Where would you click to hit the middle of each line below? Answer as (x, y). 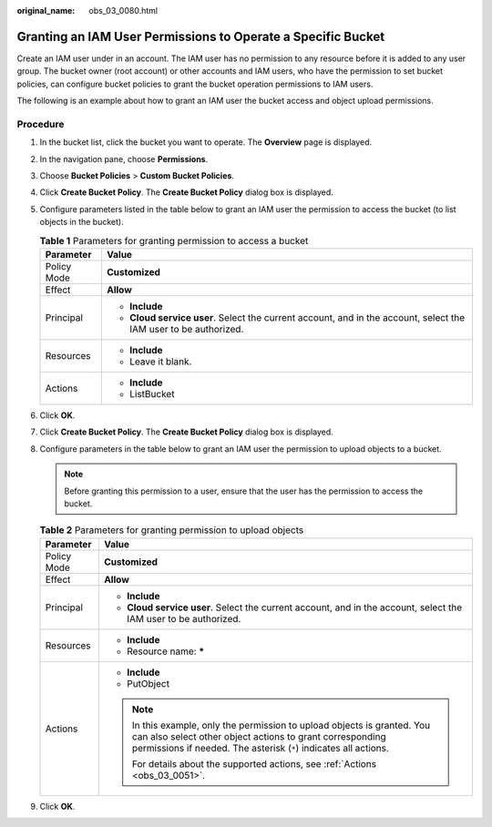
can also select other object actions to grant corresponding (259, 736)
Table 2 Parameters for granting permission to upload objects (172, 530)
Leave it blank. (160, 362)
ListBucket (152, 393)
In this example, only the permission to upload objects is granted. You (281, 725)
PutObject (148, 683)
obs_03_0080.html (123, 10)
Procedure (41, 124)
